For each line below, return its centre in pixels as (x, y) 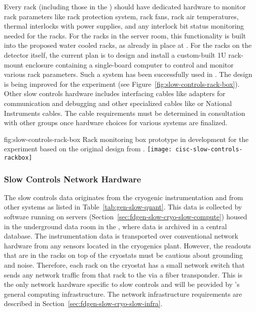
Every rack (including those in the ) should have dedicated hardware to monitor (125, 6)
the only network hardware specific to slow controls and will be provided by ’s (122, 284)
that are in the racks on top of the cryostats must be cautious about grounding (124, 255)
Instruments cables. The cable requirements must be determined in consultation (125, 113)
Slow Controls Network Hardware (73, 179)
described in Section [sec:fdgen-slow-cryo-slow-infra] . (83, 303)
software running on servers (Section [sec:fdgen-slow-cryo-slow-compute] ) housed (126, 217)
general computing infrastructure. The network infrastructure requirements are (123, 294)
